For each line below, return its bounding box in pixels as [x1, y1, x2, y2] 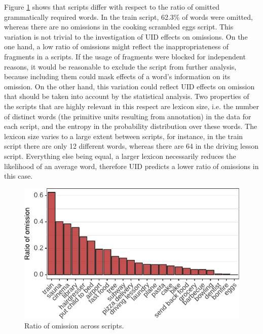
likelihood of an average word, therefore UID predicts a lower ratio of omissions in [4, 160, 259, 171]
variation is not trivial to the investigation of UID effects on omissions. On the [4, 31, 248, 42]
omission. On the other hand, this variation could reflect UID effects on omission [4, 81, 255, 91]
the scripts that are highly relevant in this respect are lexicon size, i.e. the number [4, 101, 259, 111]
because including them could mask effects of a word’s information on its [4, 71, 231, 82]
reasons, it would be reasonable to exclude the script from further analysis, [4, 61, 237, 72]
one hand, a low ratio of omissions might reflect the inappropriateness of [4, 41, 229, 52]
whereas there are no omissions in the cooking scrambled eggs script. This [4, 21, 234, 32]
